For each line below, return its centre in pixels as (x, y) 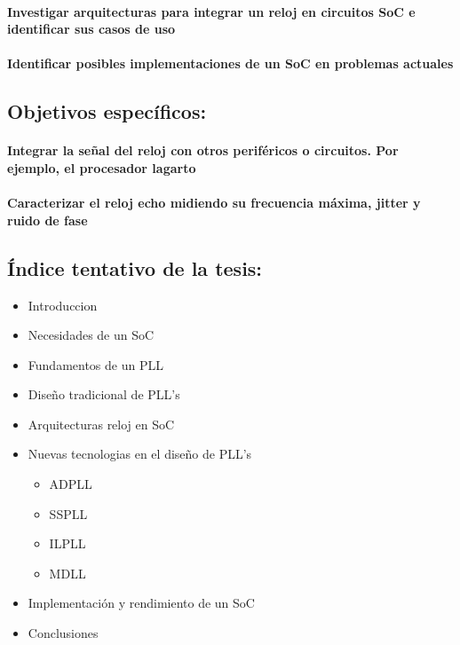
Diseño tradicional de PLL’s (104, 394)
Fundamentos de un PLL (95, 364)
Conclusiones (63, 633)
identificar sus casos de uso (91, 29)
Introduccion (63, 305)
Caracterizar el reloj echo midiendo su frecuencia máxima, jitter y (214, 203)
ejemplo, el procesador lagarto (102, 167)
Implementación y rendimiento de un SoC (141, 603)
